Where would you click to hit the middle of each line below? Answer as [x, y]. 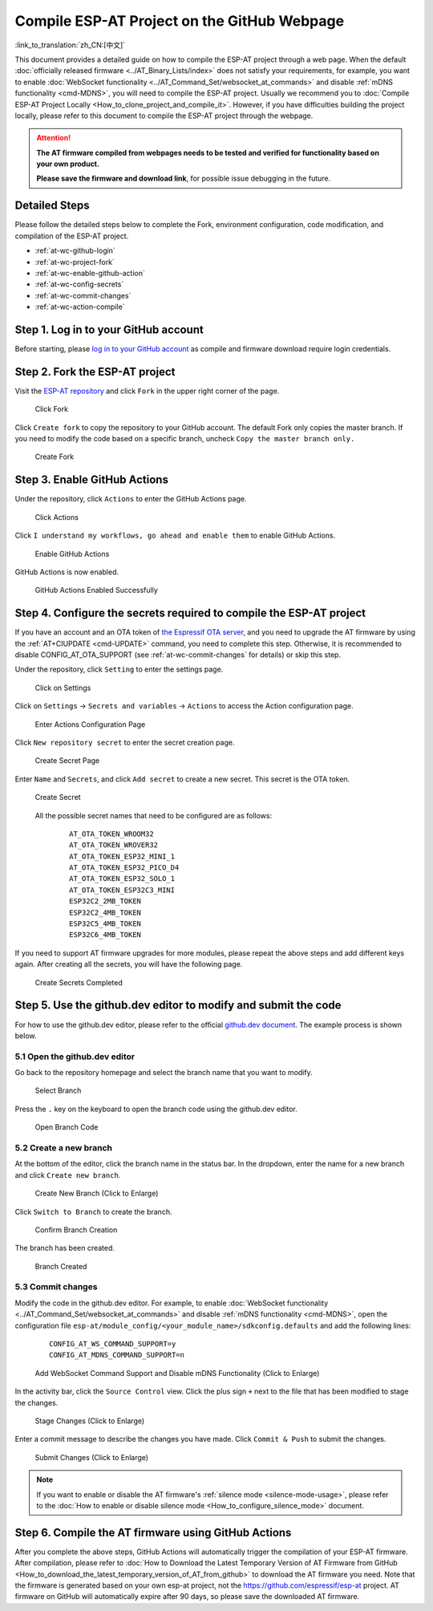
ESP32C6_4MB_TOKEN [105, 935]
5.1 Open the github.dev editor [75, 1057]
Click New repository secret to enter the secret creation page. [125, 742]
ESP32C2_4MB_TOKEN [105, 912]
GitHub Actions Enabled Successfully [96, 590]
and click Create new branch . [68, 1175]
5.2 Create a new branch [63, 1147]
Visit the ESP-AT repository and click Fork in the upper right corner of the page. [147, 391]
